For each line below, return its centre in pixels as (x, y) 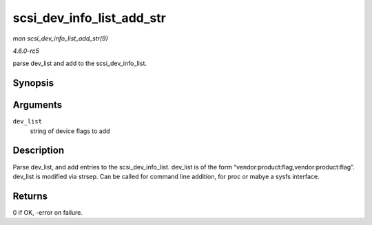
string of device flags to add (70, 131)
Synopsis (33, 83)
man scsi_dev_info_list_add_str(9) (60, 38)
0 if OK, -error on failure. (48, 212)
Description (39, 151)
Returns (30, 196)
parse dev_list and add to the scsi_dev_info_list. (80, 63)
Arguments (38, 105)
